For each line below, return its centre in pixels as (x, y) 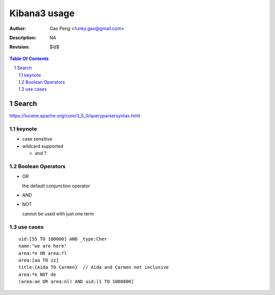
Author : (18, 28)
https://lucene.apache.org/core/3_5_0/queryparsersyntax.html (75, 116)
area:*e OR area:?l (43, 253)
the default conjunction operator (56, 186)
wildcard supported (43, 146)
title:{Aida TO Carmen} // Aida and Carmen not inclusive (94, 267)
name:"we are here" (43, 246)
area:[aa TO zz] (39, 260)
